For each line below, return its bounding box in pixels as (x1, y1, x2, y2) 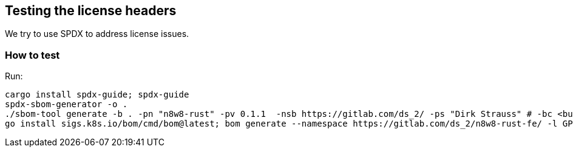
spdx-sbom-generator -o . (5, 99, 128, 110)
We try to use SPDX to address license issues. (5, 28, 189, 39)
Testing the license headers (5, 3, 177, 18)
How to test (5, 48, 60, 61)
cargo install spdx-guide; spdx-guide (5, 90, 189, 100)
